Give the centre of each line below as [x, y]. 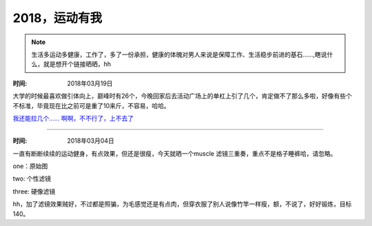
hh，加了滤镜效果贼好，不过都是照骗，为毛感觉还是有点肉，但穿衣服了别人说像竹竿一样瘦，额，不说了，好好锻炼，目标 [182, 204]
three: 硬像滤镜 [34, 191]
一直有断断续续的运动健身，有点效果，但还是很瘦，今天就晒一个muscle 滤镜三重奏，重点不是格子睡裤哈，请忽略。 [175, 153]
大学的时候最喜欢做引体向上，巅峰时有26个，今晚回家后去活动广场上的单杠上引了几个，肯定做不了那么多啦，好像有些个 [183, 96]
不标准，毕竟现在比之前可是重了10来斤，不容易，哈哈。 [91, 105]
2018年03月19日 [90, 83]
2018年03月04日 [91, 141]
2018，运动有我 [58, 18]
